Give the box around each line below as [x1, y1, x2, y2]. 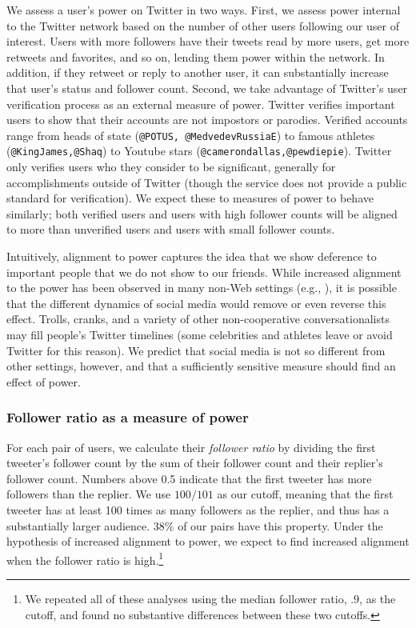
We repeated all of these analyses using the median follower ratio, [25, 590, 347, 606]
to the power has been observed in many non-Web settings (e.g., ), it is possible [6, 279, 397, 296]
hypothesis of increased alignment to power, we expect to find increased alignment [6, 533, 410, 550]
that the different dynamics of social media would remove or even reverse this [6, 294, 386, 311]
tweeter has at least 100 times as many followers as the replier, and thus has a [6, 501, 390, 518]
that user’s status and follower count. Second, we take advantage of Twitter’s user [6, 79, 408, 96]
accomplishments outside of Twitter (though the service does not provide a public [6, 174, 407, 190]
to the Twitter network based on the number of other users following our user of [6, 17, 399, 34]
